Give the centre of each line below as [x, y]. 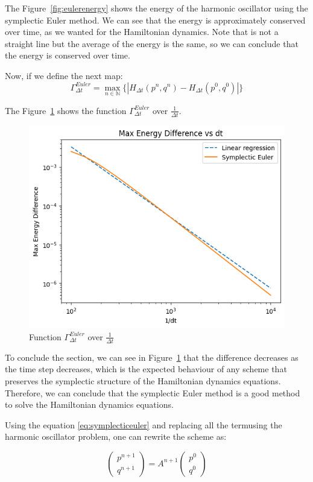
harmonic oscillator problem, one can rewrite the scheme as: [116, 436]
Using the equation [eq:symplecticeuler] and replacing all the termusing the [144, 424]
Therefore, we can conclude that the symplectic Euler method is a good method [153, 392]
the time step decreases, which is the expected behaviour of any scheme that [146, 369]
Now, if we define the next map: [64, 75]
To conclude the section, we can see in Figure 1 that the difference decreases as [152, 357]
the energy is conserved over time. [68, 55]
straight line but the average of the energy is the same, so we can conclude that [152, 43]
